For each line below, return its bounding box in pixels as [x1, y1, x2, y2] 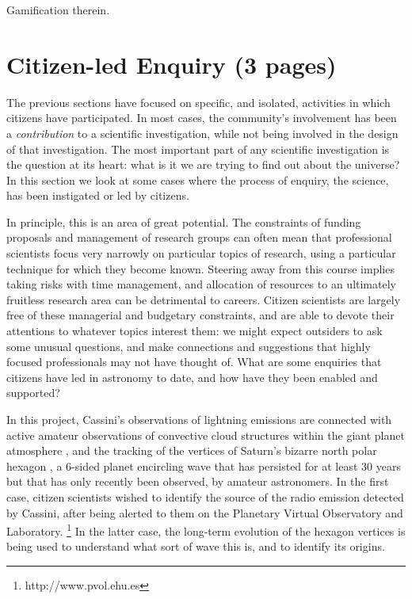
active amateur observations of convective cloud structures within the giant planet [6, 426, 405, 443]
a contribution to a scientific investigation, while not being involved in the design [6, 124, 399, 141]
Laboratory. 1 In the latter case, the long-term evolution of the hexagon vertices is [6, 521, 406, 539]
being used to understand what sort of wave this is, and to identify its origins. [6, 538, 385, 555]
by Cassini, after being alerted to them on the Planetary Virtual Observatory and [6, 504, 403, 521]
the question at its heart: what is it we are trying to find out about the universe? [6, 156, 400, 173]
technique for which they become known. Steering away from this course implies [6, 260, 395, 277]
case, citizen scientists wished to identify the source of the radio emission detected [6, 488, 404, 505]
